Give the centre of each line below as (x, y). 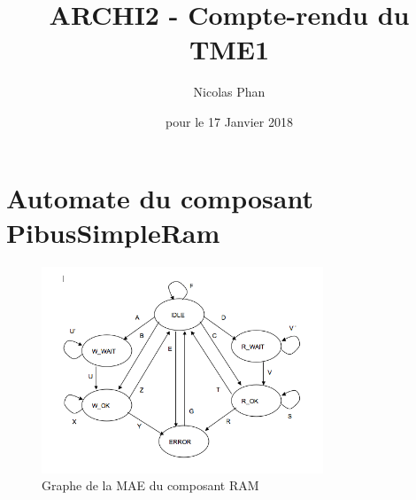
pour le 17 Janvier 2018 (229, 121)
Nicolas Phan (229, 92)
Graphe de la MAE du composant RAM (150, 485)
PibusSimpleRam (113, 232)
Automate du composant (160, 197)
